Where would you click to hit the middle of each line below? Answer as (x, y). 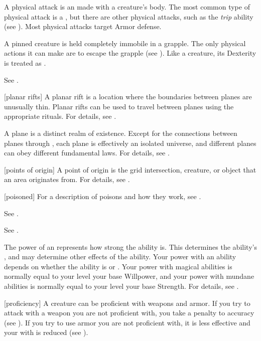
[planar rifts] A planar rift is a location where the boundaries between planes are (128, 97)
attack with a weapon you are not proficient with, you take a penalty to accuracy (129, 313)
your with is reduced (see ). (46, 332)
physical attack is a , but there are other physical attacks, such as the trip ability (129, 16)
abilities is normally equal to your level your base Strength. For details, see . (121, 286)
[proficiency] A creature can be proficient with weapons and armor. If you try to (127, 303)
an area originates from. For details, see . (67, 179)
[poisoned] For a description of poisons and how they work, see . (103, 196)
